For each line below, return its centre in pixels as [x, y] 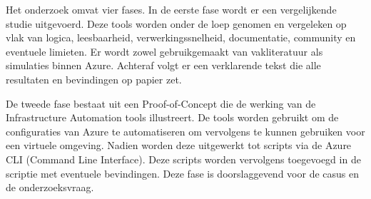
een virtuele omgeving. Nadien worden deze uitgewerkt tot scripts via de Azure [179, 145]
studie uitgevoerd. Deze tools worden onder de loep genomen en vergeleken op [176, 23]
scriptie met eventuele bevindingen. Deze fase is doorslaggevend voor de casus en [182, 173]
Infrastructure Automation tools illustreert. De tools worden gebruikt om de [172, 117]
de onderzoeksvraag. [50, 187]
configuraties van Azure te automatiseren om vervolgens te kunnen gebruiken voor [185, 131]
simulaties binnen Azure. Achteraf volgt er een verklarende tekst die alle [163, 65]
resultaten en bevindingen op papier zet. [94, 79]
